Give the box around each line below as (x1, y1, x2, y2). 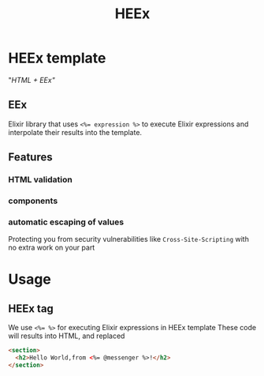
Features (8, 151, 53, 164)
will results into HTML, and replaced (8, 331, 125, 340)
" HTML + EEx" (8, 75, 55, 85)
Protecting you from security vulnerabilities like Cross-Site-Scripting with (8, 235, 250, 244)
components (8, 195, 58, 206)
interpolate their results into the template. (8, 127, 143, 137)
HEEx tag (8, 302, 54, 315)
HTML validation (8, 175, 73, 186)
